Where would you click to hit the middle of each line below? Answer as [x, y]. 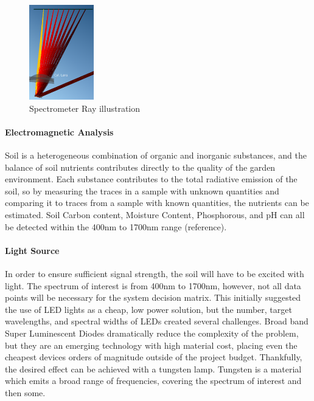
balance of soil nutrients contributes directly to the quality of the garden [140, 167]
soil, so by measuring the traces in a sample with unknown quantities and [142, 190]
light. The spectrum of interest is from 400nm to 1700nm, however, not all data [153, 285]
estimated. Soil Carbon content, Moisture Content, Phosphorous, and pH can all [155, 215]
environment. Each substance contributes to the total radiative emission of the [151, 179]
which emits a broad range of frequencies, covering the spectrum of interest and [153, 381]
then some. [25, 392]
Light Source [32, 250]
